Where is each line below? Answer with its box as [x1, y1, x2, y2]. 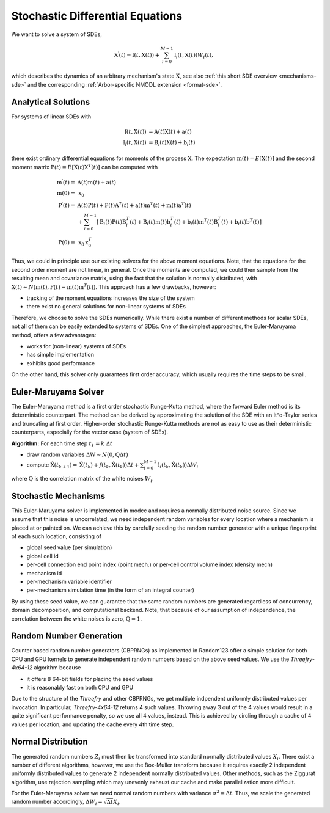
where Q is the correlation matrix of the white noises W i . [11, 475, 154, 484]
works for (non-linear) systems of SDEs [26, 342, 127, 349]
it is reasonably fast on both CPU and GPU [26, 684, 134, 691]
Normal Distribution [11, 737, 88, 747]
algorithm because [34, 664, 81, 671]
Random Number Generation [11, 631, 123, 641]
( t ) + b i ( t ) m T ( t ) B [174, 217, 218, 227]
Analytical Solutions [11, 97, 90, 107]
